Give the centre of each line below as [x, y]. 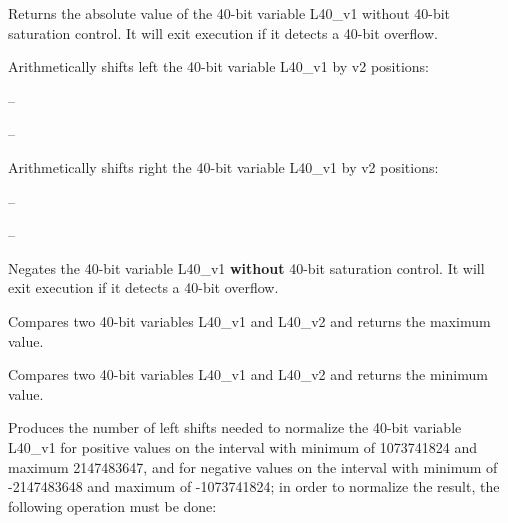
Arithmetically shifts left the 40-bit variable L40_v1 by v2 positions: [218, 66]
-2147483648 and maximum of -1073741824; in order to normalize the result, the [254, 486]
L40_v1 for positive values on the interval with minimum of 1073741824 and [243, 446]
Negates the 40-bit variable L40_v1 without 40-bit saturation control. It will [246, 267]
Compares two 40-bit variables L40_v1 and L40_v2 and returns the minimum [248, 374]
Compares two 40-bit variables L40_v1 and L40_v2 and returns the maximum [249, 320]
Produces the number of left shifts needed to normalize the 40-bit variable [235, 427]
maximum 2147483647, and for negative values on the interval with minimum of [253, 466]
